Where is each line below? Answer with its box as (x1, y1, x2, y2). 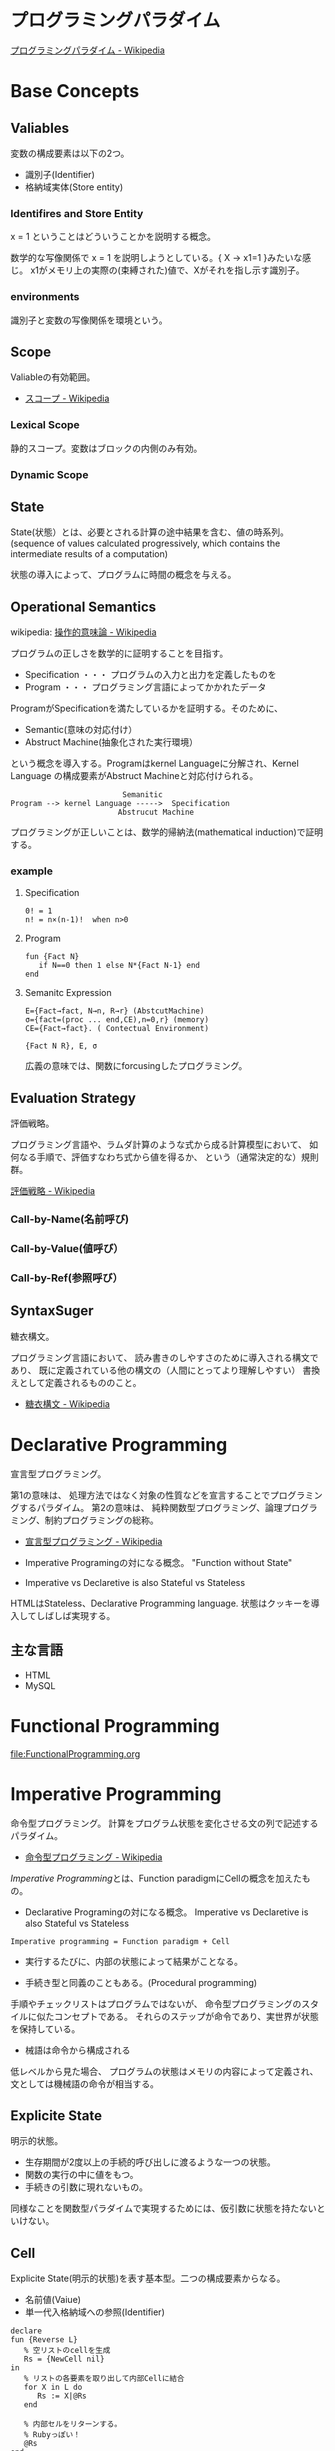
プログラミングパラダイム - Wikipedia (10, 44, 165, 56)
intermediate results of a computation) (10, 548, 168, 560)
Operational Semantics (10, 598, 157, 615)
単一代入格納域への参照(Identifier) (24, 2306, 165, 2318)
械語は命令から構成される (24, 2044, 131, 2056)
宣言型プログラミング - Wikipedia (24, 1535, 163, 1547)
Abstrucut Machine (117, 807, 195, 818)
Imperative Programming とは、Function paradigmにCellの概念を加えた (10, 1872, 302, 1884)
